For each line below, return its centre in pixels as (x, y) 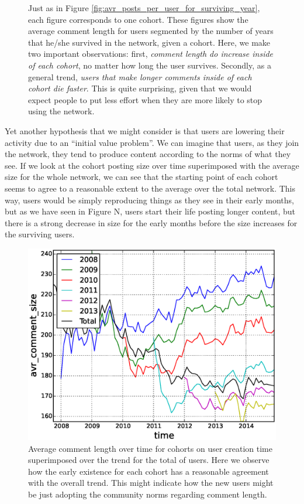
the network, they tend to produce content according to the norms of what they (148, 154)
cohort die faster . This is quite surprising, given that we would (140, 88)
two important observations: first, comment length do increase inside (151, 54)
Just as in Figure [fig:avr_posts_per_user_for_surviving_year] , (144, 8)
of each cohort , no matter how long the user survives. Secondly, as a (150, 65)
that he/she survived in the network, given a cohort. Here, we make (149, 42)
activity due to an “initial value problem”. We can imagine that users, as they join (152, 142)
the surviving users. (40, 234)
